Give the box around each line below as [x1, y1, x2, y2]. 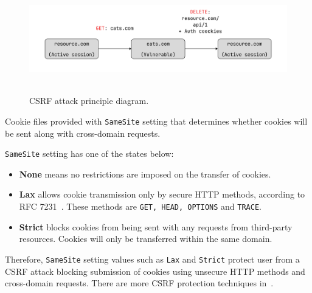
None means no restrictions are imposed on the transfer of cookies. [19, 167, 271, 180]
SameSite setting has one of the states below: [5, 147, 174, 160]
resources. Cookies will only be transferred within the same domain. [19, 232, 272, 245]
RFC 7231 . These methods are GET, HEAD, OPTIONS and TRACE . [19, 200, 262, 213]
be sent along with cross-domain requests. [5, 126, 161, 139]
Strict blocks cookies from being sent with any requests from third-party [19, 220, 293, 233]
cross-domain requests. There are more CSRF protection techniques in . [5, 277, 274, 289]
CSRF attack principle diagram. [29, 94, 149, 107]
